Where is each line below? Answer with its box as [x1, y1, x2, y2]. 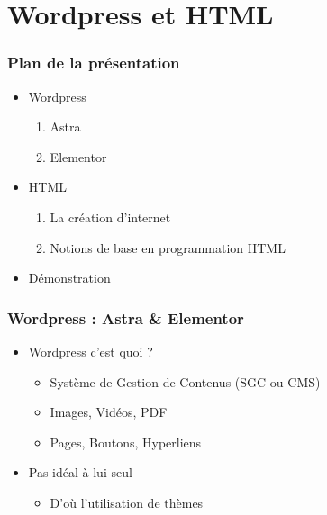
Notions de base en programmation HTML [50, 238, 286, 257]
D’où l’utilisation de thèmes [50, 492, 204, 511]
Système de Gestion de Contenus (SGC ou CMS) [50, 372, 321, 391]
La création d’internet [50, 207, 171, 226]
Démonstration [28, 268, 111, 287]
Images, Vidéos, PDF [50, 402, 168, 421]
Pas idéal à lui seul [28, 463, 132, 482]
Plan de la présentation [7, 51, 180, 74]
